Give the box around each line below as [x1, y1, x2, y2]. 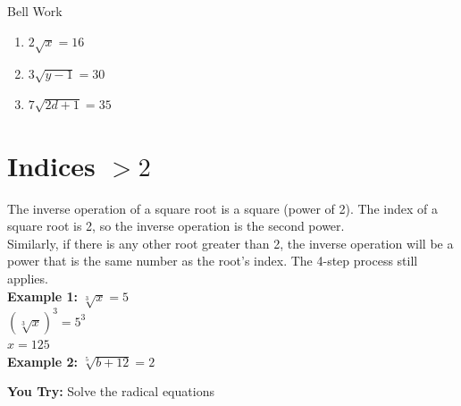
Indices [7, 147, 96, 183]
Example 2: [7, 351, 78, 370]
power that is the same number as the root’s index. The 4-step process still [7, 251, 418, 270]
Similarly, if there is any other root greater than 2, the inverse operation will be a [7, 233, 454, 252]
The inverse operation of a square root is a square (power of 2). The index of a [7, 199, 438, 217]
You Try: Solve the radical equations [7, 382, 214, 401]
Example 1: [7, 286, 78, 305]
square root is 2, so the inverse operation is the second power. [7, 216, 345, 235]
